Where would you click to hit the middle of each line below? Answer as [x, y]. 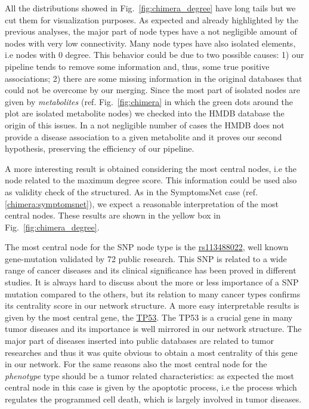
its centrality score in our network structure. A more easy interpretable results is [152, 305]
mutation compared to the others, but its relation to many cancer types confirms [153, 293]
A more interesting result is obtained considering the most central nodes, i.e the [151, 168]
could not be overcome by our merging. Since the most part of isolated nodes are [153, 90]
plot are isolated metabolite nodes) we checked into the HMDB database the [145, 113]
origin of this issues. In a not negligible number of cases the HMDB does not [145, 124]
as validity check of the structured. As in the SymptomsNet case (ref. [131, 191]
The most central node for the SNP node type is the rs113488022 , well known [147, 247]
